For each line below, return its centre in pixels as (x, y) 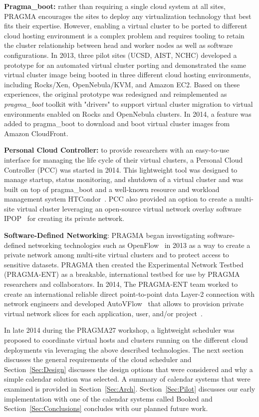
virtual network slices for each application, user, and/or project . (103, 313)
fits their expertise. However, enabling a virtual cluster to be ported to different (126, 26)
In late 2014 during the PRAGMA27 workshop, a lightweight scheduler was (119, 330)
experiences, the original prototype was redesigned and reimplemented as (116, 94)
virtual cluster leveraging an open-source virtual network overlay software (129, 208)
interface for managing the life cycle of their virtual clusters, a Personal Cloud (124, 159)
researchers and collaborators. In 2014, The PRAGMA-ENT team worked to (121, 284)
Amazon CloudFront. (36, 133)
